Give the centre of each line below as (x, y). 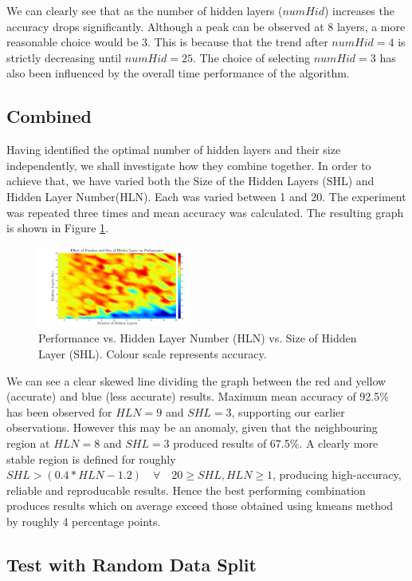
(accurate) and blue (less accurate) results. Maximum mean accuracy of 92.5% (198, 396)
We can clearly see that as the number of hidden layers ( (145, 10)
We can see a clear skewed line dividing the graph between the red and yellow (196, 380)
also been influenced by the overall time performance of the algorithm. (178, 73)
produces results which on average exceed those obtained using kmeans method (200, 506)
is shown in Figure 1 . (57, 228)
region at (28, 443)
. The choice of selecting (251, 57)
